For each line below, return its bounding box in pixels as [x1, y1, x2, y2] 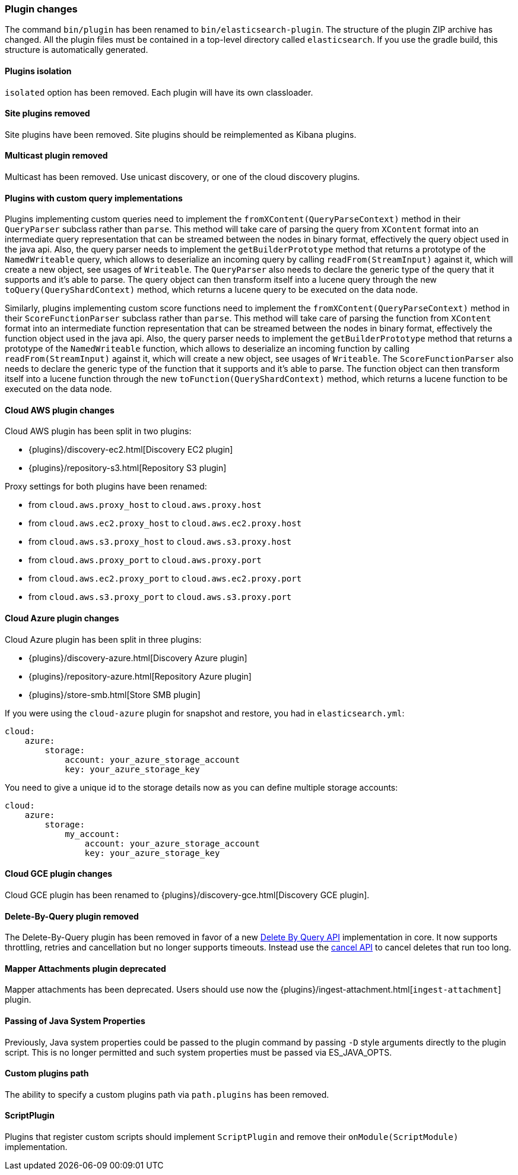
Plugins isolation [5, 65, 72, 76]
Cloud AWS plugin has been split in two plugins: [5, 426, 192, 437]
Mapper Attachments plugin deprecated [5, 963, 166, 974]
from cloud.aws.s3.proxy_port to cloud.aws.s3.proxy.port [28, 592, 292, 602]
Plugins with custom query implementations [5, 192, 183, 203]
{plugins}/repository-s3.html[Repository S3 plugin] [28, 463, 227, 473]
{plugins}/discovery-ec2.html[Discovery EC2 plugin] [28, 444, 233, 455]
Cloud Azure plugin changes [5, 613, 119, 624]
